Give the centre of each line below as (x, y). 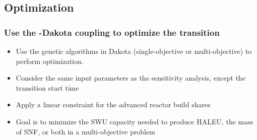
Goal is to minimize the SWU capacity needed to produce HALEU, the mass (135, 121)
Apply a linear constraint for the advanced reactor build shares (113, 104)
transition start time (47, 87)
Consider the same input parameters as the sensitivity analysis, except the (131, 78)
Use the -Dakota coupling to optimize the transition (112, 32)
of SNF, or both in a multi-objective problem (85, 131)
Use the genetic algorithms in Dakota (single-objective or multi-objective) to (134, 51)
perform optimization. (50, 61)
